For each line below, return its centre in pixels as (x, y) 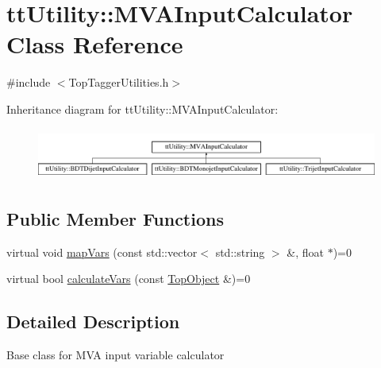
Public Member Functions (115, 218)
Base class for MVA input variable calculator (115, 354)
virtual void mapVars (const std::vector (102, 252)
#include (29, 82)
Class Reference (95, 44)
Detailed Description (93, 322)
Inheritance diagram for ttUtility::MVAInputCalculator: (142, 108)
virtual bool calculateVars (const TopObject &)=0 (129, 279)
